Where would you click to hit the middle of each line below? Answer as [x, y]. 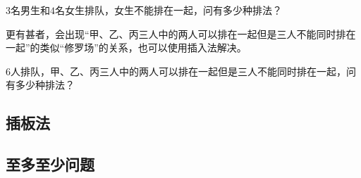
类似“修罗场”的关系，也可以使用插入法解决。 [143, 47]
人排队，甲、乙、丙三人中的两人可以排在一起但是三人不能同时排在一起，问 [183, 71]
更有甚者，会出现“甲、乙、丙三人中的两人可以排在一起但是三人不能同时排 [176, 33]
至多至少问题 [50, 164]
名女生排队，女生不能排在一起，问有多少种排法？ [169, 10]
